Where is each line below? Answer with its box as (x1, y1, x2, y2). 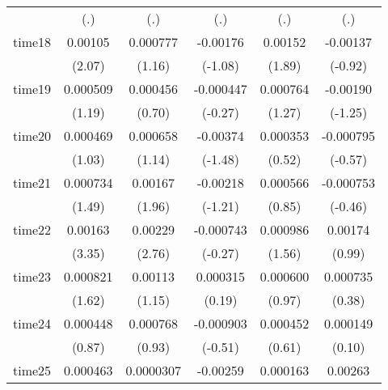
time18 (13, 32, 52, 51)
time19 (13, 79, 52, 98)
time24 (13, 314, 52, 333)
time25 (13, 361, 52, 379)
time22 (13, 220, 52, 239)
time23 (13, 267, 52, 286)
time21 (13, 173, 52, 192)
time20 (13, 126, 52, 145)
